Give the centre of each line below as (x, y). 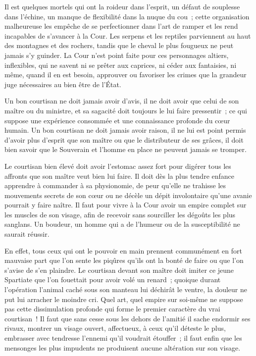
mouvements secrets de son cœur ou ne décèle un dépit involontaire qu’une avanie (128, 195)
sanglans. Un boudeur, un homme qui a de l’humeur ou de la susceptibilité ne (122, 224)
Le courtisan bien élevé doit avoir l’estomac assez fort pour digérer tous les (118, 166)
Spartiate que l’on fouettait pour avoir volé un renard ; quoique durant (113, 280)
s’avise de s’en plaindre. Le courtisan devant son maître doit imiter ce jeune (119, 270)
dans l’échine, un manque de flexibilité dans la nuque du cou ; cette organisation (127, 16)
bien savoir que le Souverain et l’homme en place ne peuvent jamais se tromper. (126, 149)
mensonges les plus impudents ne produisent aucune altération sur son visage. (123, 347)
